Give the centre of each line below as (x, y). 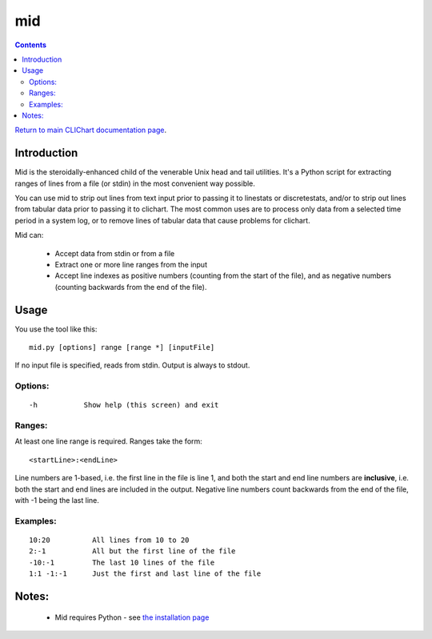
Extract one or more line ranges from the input (131, 264)
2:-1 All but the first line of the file (132, 551)
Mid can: (29, 235)
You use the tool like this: (56, 329)
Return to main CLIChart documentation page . (91, 130)
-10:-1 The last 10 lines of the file (122, 562)
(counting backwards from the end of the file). (131, 287)
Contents (31, 45)
